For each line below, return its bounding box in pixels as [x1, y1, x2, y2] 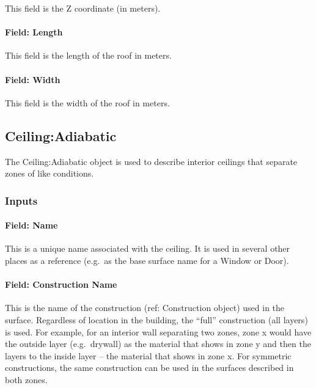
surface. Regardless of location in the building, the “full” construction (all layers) [5, 313, 308, 326]
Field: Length [5, 26, 63, 38]
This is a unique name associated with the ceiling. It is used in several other [5, 242, 290, 255]
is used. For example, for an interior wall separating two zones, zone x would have [5, 325, 312, 338]
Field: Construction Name [5, 278, 117, 291]
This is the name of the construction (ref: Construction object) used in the [5, 301, 285, 314]
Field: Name [5, 219, 58, 232]
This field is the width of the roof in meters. [5, 96, 170, 109]
